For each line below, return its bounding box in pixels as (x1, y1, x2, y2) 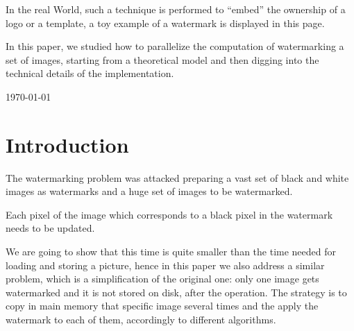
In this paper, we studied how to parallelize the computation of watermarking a (6, 39, 344, 53)
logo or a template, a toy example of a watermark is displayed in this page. (6, 15, 325, 30)
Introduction (6, 130, 129, 158)
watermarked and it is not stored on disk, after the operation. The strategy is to (6, 285, 347, 299)
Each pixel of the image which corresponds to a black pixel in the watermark (6, 207, 333, 221)
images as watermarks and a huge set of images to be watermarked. (6, 184, 293, 198)
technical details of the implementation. (6, 66, 174, 80)
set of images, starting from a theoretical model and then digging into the (6, 52, 319, 67)
